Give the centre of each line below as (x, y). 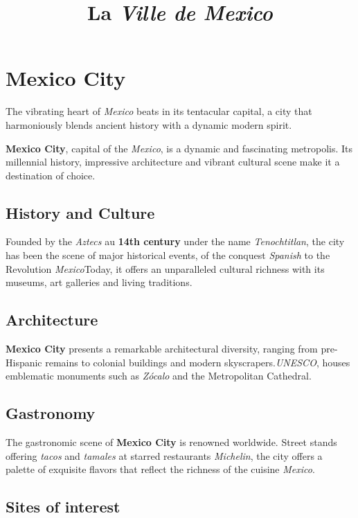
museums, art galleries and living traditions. (99, 282)
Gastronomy (51, 413)
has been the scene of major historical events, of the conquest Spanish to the (168, 255)
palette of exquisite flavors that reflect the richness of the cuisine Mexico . (160, 469)
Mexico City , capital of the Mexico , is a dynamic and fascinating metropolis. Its (179, 148)
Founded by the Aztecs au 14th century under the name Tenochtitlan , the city (175, 241)
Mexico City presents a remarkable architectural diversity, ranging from (162, 349)
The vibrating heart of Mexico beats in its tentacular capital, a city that (159, 111)
